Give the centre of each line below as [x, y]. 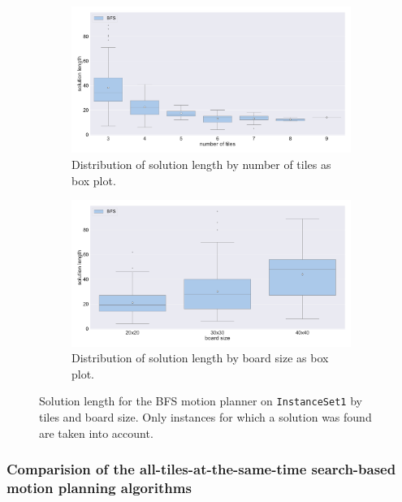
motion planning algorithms [99, 488]
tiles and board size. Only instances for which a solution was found [205, 417]
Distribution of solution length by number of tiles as [201, 164]
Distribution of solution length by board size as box [200, 358]
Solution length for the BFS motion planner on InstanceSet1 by [201, 401]
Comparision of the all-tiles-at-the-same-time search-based [201, 469]
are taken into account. [96, 433]
